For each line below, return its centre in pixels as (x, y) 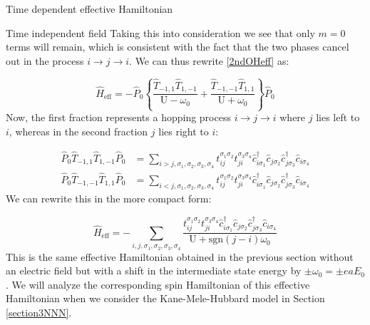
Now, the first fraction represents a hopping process (118, 117)
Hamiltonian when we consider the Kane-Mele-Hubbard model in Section (165, 298)
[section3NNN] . (39, 312)
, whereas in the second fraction (78, 131)
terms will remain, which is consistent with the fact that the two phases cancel (178, 47)
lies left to (338, 117)
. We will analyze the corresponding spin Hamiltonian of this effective (158, 284)
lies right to (184, 131)
